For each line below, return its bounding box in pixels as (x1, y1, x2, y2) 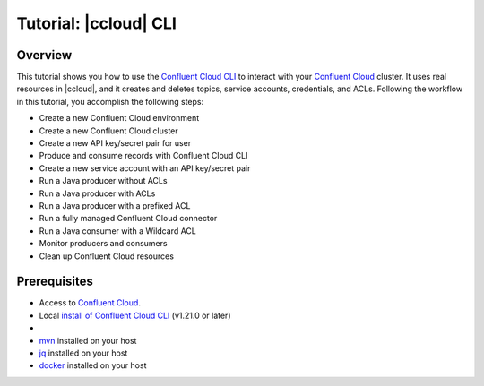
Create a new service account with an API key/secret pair (39, 162, 251, 174)
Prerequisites (16, 274, 93, 289)
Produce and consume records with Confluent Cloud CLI (39, 150, 248, 161)
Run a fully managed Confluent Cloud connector (39, 213, 218, 224)
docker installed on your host (39, 360, 147, 371)
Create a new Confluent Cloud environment (39, 113, 200, 124)
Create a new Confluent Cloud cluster (39, 125, 178, 136)
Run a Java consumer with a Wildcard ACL (39, 225, 196, 236)
